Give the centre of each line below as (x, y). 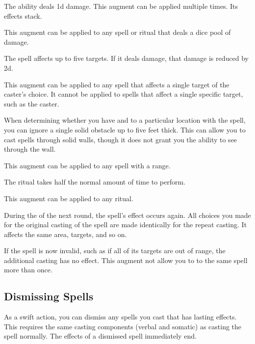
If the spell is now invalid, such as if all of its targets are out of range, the (115, 251)
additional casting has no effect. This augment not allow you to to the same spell (126, 260)
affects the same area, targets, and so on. (65, 234)
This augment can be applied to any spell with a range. (87, 165)
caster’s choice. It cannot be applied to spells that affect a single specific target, (124, 94)
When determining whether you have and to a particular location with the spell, (125, 120)
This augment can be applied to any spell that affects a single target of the (117, 84)
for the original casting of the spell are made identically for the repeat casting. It (126, 225)
